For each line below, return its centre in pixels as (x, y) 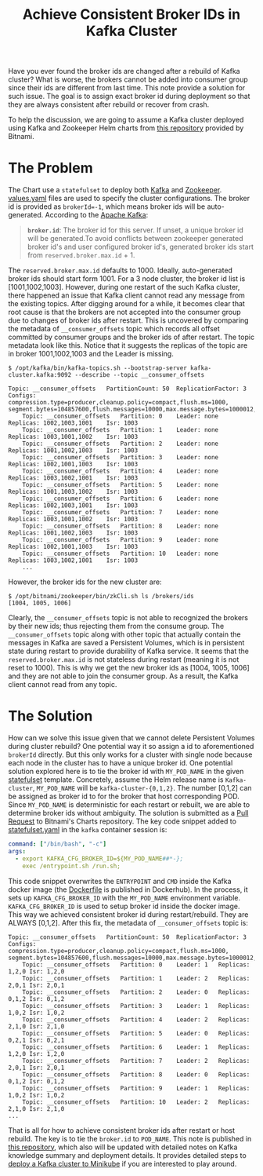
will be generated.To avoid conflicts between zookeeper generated (135, 239)
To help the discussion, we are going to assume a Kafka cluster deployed (126, 120)
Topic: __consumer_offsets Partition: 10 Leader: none (121, 554)
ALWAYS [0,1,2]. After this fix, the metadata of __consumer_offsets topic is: (128, 922)
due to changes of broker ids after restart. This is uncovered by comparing (128, 320)
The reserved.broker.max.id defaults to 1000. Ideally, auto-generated (121, 270)
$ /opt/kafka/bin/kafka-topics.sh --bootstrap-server (98, 368)
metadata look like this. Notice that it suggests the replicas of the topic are (128, 345)
